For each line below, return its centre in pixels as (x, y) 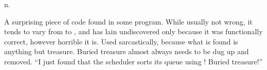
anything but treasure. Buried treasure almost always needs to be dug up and (127, 51)
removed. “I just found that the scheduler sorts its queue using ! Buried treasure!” (133, 61)
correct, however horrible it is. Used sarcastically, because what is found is (121, 41)
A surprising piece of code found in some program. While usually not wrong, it (128, 21)
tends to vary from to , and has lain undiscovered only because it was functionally (133, 31)
